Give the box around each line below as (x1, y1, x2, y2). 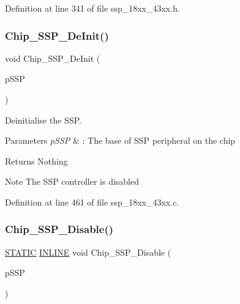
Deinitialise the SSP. (5, 113, 81, 126)
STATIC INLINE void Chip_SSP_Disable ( (5, 245, 171, 258)
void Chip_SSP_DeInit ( (5, 51, 100, 64)
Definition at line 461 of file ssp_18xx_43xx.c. (5, 195, 179, 208)
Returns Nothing (5, 154, 68, 167)
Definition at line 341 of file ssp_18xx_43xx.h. (5, 2, 180, 14)
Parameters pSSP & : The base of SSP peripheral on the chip (5, 134, 236, 147)
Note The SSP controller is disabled (5, 175, 139, 188)
